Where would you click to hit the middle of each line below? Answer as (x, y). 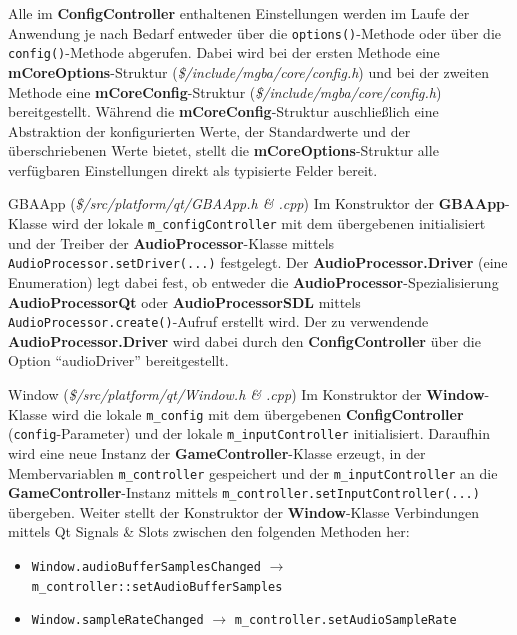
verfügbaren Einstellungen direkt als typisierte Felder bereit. (193, 169)
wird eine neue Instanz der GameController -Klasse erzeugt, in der (217, 452)
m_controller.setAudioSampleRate (345, 620)
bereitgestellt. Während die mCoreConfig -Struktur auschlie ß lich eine (223, 111)
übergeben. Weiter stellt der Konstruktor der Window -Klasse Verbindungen (244, 511)
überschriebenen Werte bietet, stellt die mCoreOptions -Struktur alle (223, 150)
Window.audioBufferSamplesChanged (146, 567)
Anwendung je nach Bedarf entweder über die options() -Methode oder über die (255, 32)
